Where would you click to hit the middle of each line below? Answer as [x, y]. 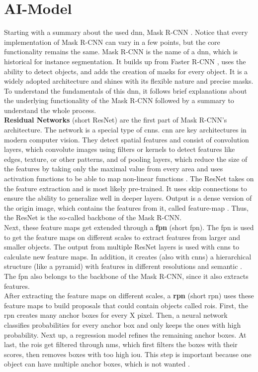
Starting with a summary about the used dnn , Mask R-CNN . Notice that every [126, 32]
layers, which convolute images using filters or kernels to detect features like [120, 149]
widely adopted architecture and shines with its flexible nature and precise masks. [129, 81]
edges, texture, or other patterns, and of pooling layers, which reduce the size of [126, 159]
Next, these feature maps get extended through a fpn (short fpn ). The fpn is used [129, 227]
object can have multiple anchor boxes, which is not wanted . [97, 364]
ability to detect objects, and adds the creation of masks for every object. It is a [126, 71]
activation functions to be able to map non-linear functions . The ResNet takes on [129, 179]
